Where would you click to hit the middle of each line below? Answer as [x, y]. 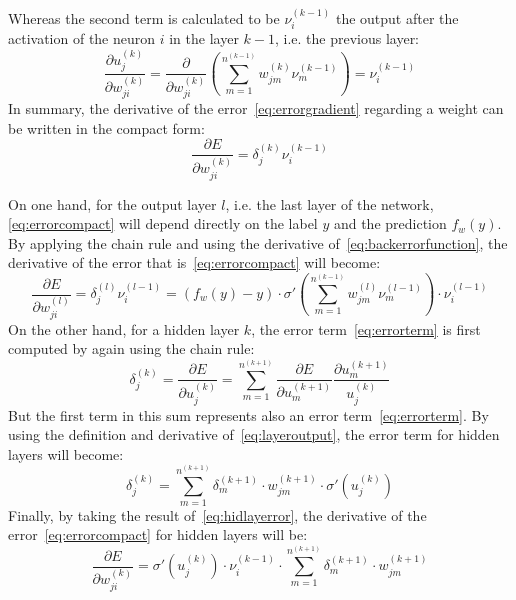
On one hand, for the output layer [112, 203]
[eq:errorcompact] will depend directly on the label [163, 223]
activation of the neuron [82, 38]
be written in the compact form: [106, 127]
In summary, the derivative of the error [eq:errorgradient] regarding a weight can [256, 108]
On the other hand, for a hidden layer [124, 328]
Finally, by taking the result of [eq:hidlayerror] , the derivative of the [217, 514]
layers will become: [66, 453]
